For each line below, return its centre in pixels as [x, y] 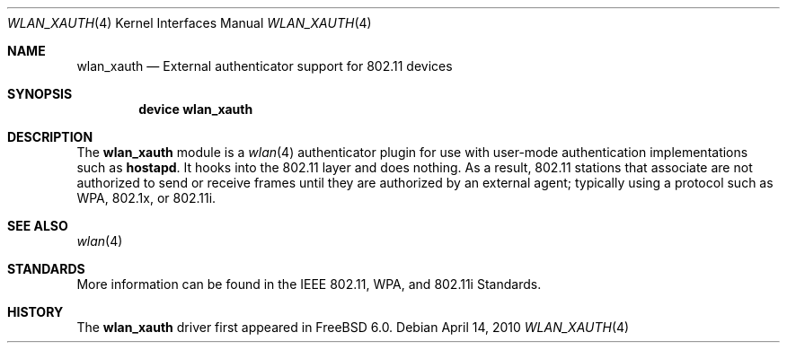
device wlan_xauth [196, 109]
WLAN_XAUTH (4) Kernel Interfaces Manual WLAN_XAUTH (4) [190, 23]
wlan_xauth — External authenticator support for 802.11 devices [265, 66]
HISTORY [35, 312]
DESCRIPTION [50, 137]
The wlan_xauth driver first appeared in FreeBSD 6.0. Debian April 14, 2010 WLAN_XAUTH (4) [353, 327]
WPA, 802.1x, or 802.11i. [146, 198]
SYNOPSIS [40, 94]
